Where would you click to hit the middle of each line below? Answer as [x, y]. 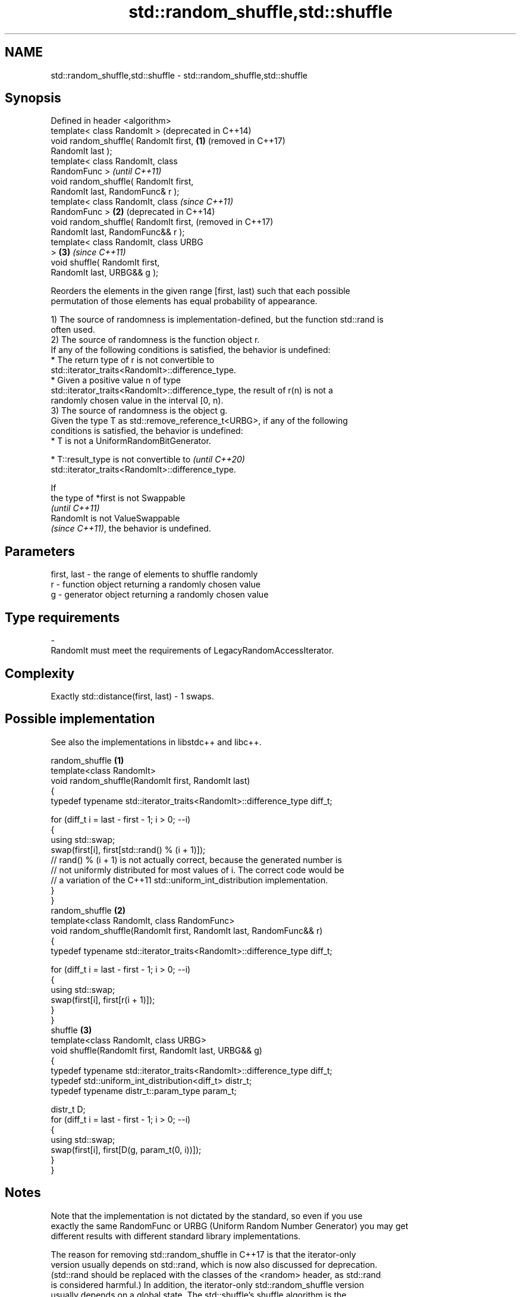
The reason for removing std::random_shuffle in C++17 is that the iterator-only [203, 1254]
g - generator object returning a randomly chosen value [160, 595]
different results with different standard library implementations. [176, 1236]
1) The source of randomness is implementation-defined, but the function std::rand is [217, 320]
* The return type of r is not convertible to [133, 360]
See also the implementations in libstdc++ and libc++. [156, 742]
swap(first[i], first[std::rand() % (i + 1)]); [128, 849]
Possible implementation [80, 719]
